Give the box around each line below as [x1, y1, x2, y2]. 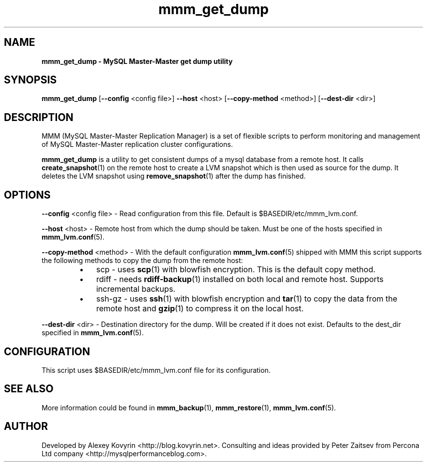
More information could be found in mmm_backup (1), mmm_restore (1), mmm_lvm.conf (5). [41, 403, 336, 412]
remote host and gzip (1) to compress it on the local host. [96, 304, 304, 314]
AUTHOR [4, 420, 48, 433]
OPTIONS [4, 188, 51, 201]
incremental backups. [96, 284, 175, 294]
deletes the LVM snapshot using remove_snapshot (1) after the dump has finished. [41, 172, 306, 181]
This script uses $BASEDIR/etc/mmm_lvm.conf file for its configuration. [41, 365, 271, 374]
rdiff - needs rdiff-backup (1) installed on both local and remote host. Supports [96, 274, 384, 284]
